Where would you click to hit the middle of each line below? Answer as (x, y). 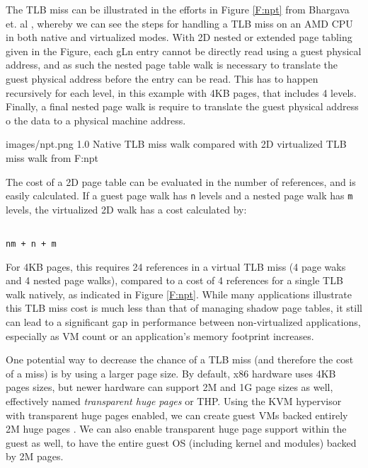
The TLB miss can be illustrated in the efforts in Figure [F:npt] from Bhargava (178, 9)
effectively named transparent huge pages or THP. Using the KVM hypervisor (174, 401)
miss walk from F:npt (52, 157)
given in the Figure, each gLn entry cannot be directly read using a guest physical (184, 51)
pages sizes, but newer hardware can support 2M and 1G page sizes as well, (169, 387)
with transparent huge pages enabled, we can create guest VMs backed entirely (177, 415)
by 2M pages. (35, 456)
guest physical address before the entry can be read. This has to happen (162, 78)
